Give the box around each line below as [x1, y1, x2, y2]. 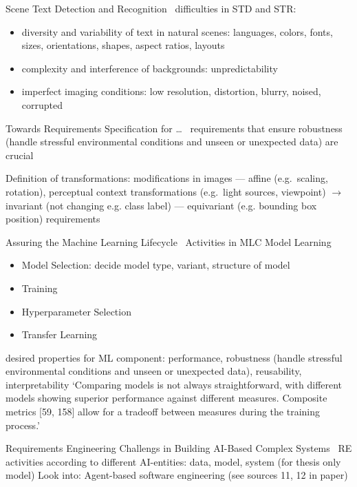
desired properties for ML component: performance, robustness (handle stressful [6, 350, 343, 364]
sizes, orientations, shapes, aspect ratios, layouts [21, 38, 225, 52]
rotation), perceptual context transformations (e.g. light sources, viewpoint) [6, 184, 326, 198]
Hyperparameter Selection [21, 304, 131, 318]
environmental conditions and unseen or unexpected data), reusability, [6, 364, 302, 378]
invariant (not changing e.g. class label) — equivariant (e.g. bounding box [6, 198, 317, 212]
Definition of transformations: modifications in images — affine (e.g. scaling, [6, 171, 328, 185]
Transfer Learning [21, 327, 98, 342]
